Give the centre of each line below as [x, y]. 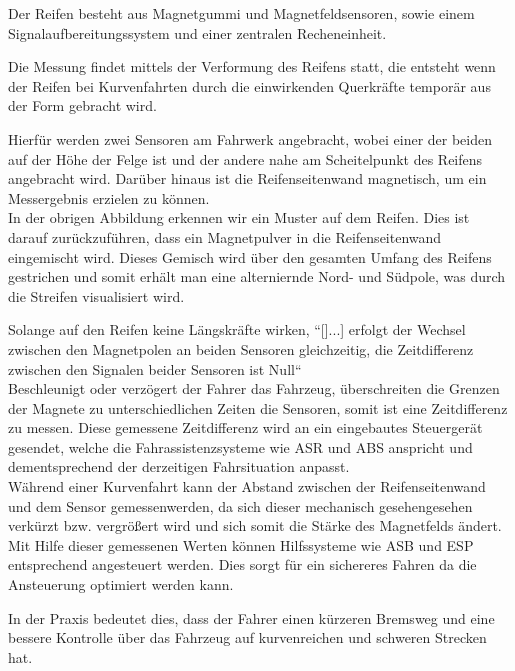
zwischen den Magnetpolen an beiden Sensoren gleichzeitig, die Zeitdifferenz [241, 348]
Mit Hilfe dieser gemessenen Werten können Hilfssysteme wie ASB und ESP [241, 544]
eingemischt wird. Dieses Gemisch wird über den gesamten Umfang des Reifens [250, 256]
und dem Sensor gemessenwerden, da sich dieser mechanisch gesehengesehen [240, 505]
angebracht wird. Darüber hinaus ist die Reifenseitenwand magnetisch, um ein [247, 178]
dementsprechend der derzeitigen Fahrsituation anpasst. [179, 466]
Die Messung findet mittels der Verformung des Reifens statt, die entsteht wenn [252, 66]
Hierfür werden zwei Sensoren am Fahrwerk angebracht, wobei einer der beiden [250, 138]
